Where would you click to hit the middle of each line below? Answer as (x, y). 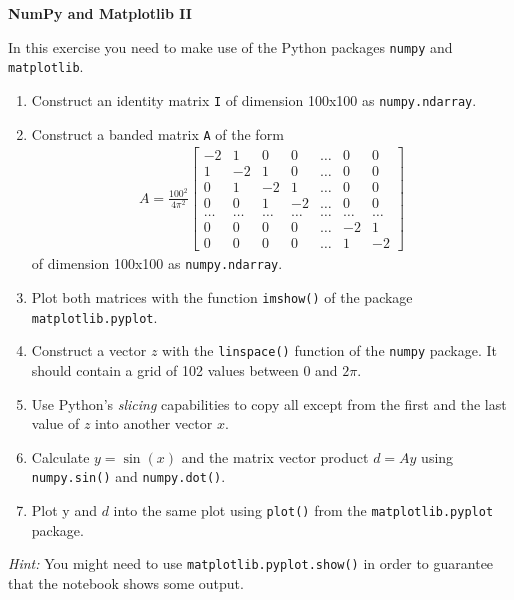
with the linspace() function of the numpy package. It (330, 350)
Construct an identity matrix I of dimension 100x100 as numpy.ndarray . (254, 99)
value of (55, 423)
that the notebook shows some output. (126, 583)
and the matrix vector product (275, 456)
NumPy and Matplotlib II (100, 13)
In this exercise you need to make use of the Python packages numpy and (230, 46)
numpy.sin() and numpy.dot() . (128, 476)
